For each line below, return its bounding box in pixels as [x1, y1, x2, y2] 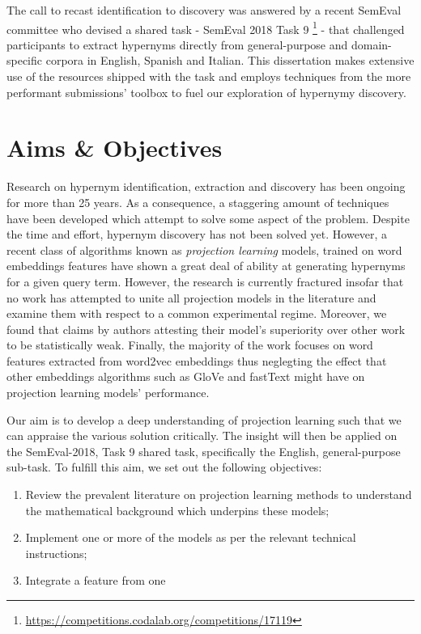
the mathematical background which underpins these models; [25, 501, 330, 518]
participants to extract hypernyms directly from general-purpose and [6, 36, 348, 53]
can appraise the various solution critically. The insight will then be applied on [6, 427, 398, 444]
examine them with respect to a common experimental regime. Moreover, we [6, 305, 387, 322]
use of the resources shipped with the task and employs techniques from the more [6, 68, 411, 85]
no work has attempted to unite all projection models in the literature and [6, 289, 376, 306]
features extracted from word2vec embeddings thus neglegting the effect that [6, 352, 387, 369]
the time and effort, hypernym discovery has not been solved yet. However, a [6, 226, 388, 243]
